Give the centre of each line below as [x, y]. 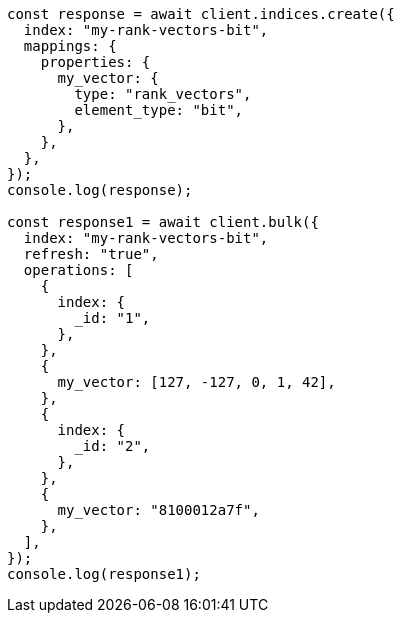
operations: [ [78, 270]
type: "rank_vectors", [163, 94]
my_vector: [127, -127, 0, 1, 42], [196, 382]
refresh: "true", [91, 254]
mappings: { [70, 46]
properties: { [95, 62]
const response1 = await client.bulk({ [163, 222]
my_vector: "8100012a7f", [158, 510]
